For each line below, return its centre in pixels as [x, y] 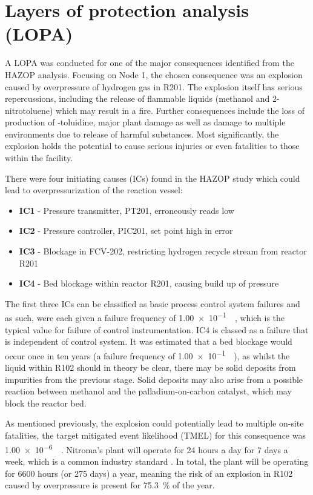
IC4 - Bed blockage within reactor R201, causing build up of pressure [149, 283]
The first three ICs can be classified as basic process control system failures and [153, 303]
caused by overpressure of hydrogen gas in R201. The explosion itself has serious [154, 86]
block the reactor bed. [46, 403]
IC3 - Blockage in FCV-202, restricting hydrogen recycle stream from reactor [163, 251]
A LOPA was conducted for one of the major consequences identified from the [150, 63]
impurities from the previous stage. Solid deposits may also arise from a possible [154, 379]
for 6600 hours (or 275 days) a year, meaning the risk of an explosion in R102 [149, 473]
